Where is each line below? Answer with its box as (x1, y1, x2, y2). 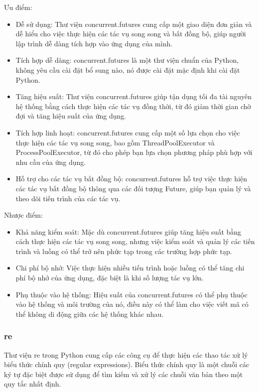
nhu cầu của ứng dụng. (15, 156, 86, 167)
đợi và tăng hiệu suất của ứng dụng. (15, 111, 127, 121)
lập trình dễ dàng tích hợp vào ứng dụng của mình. (15, 38, 173, 48)
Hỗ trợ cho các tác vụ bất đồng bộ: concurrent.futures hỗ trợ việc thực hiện (15, 173, 248, 184)
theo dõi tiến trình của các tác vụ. (15, 193, 121, 203)
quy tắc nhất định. (4, 379, 61, 389)
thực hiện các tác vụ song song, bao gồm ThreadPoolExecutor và (15, 137, 215, 147)
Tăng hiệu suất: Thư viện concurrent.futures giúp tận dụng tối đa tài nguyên (15, 91, 252, 102)
